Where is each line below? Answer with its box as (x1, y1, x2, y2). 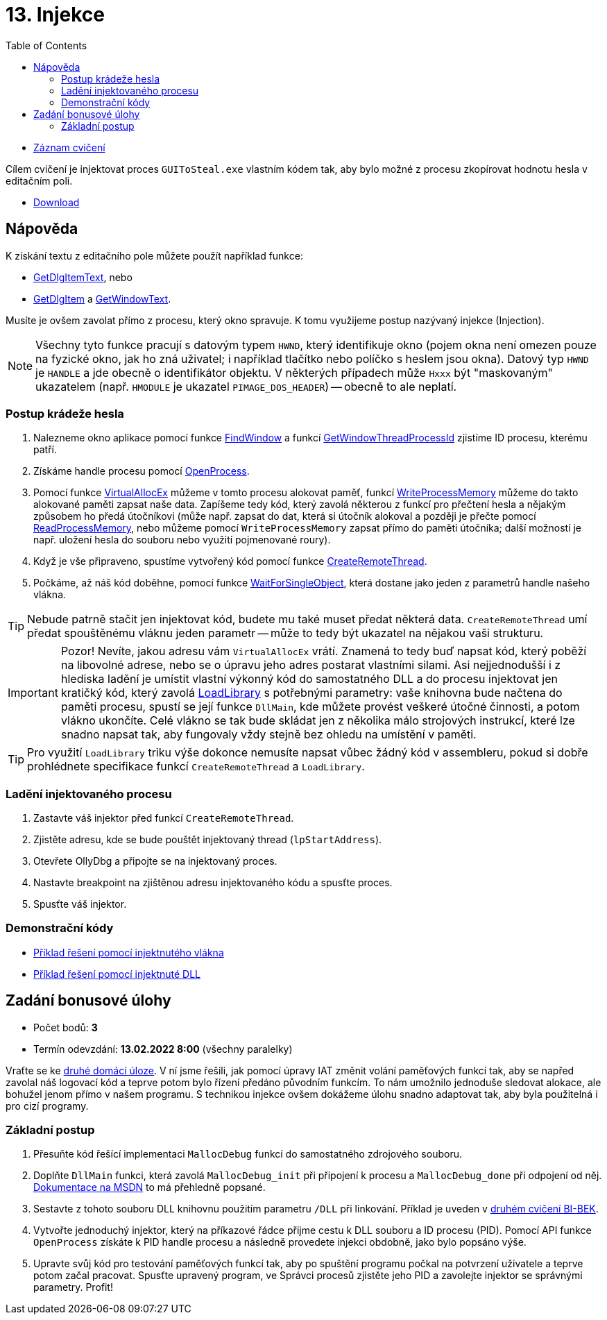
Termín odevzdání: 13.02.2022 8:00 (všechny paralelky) (33, 1042, 293, 1055)
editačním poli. (6, 174, 73, 187)
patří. (33, 443, 57, 456)
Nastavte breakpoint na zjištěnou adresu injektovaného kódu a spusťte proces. (33, 877, 393, 889)
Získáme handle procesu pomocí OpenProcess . (33, 465, 250, 477)
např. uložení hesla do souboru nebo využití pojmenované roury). (33, 534, 331, 546)
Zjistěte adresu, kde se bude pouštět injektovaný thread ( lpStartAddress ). (33, 834, 382, 846)
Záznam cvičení (33, 141, 105, 153)
